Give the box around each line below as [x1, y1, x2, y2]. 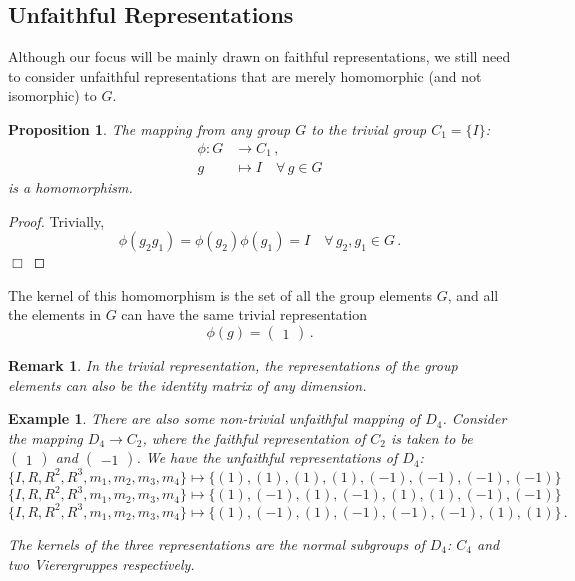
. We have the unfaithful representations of [136, 447, 398, 468]
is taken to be [390, 427, 473, 448]
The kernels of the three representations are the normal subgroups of [8, 533, 425, 554]
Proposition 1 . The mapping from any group [8, 118, 291, 139]
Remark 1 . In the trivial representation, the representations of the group [8, 355, 458, 376]
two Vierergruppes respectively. [8, 553, 195, 574]
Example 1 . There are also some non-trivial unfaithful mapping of [8, 408, 421, 429]
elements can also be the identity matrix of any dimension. [8, 374, 367, 395]
